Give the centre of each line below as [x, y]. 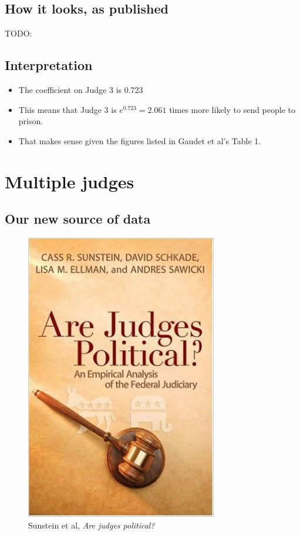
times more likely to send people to [232, 109]
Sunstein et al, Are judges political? [92, 525]
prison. [31, 121]
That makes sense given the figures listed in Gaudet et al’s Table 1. [140, 140]
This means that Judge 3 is [68, 109]
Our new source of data [78, 219]
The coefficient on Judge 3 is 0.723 [81, 89]
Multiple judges [70, 181]
